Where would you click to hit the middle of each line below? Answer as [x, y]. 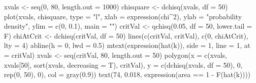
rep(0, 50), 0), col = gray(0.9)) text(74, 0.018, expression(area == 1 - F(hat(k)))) [127, 74]
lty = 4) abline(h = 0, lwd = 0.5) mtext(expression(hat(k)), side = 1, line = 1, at [127, 45]
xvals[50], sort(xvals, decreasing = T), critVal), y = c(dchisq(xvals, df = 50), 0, [123, 64]
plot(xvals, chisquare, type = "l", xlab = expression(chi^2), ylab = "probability [123, 16]
